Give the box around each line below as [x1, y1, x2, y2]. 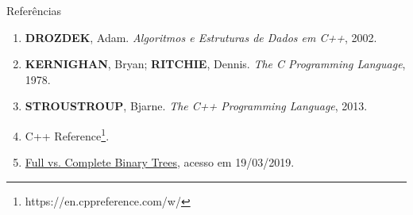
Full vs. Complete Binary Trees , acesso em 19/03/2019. [25, 154, 295, 171]
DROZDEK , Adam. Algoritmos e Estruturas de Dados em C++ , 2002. [25, 29, 377, 45]
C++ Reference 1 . [25, 125, 110, 144]
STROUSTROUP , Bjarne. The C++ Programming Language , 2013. [25, 98, 368, 114]
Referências [6, 2, 62, 18]
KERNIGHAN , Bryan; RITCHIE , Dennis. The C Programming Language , [25, 56, 406, 72]
